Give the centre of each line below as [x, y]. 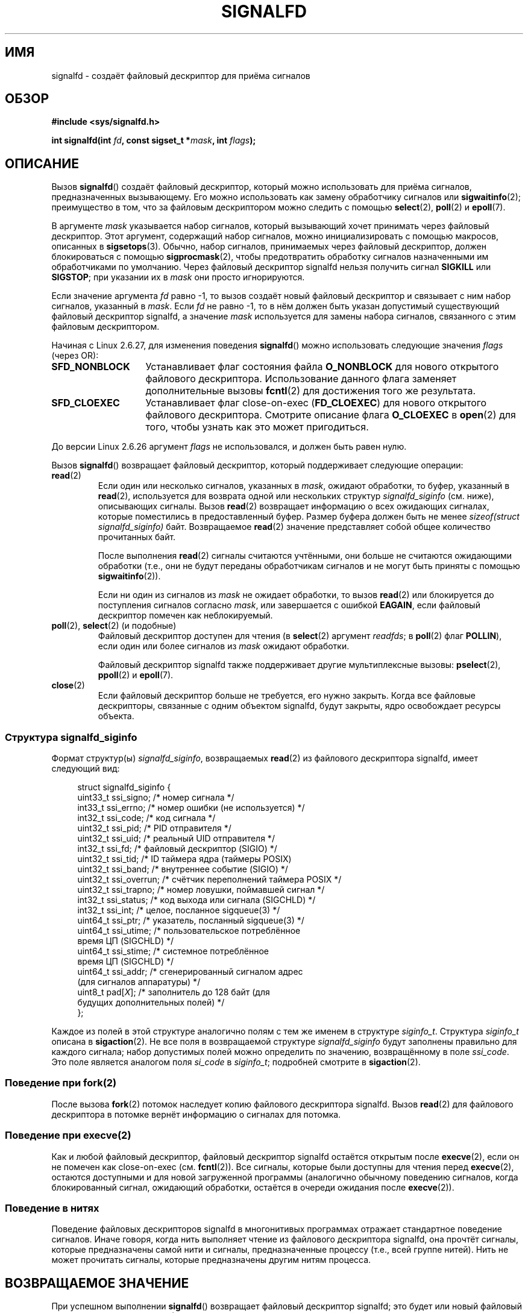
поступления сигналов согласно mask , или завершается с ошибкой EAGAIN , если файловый [289, 605]
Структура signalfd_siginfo [71, 737]
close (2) [68, 685]
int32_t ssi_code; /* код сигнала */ [146, 818]
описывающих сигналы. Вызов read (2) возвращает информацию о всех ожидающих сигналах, [294, 506]
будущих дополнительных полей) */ [151, 1003]
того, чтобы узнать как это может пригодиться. [257, 427]
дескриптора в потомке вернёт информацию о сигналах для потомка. [196, 1114]
